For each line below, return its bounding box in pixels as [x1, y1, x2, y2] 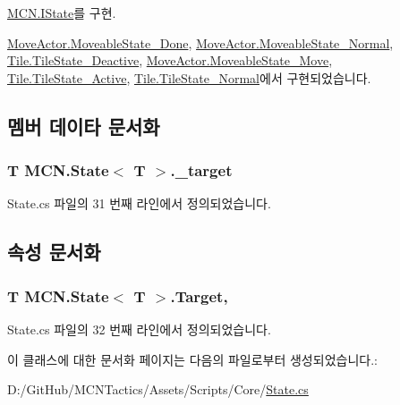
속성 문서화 [7, 238, 101, 266]
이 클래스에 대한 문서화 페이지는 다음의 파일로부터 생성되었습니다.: [7, 350, 378, 368]
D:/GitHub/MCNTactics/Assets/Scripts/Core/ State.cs [7, 380, 309, 399]
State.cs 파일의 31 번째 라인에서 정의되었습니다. [7, 194, 271, 213]
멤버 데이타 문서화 [7, 112, 160, 139]
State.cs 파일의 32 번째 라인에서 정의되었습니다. [7, 319, 271, 338]
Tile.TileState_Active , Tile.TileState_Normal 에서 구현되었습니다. [7, 68, 371, 87]
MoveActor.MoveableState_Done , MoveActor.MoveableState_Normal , [7, 33, 394, 52]
